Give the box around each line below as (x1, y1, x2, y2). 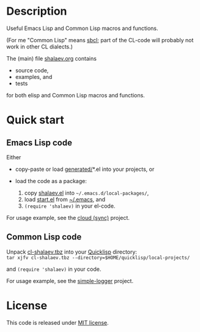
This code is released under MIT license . (6, 319, 109, 326)
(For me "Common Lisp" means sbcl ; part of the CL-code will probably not (6, 36, 194, 43)
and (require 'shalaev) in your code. (6, 265, 102, 273)
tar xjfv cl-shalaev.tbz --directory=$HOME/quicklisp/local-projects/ (6, 254, 190, 261)
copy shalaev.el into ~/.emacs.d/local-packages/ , (24, 189, 149, 197)
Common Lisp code (6, 232, 82, 243)
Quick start (6, 113, 64, 127)
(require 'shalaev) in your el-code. (24, 202, 116, 209)
